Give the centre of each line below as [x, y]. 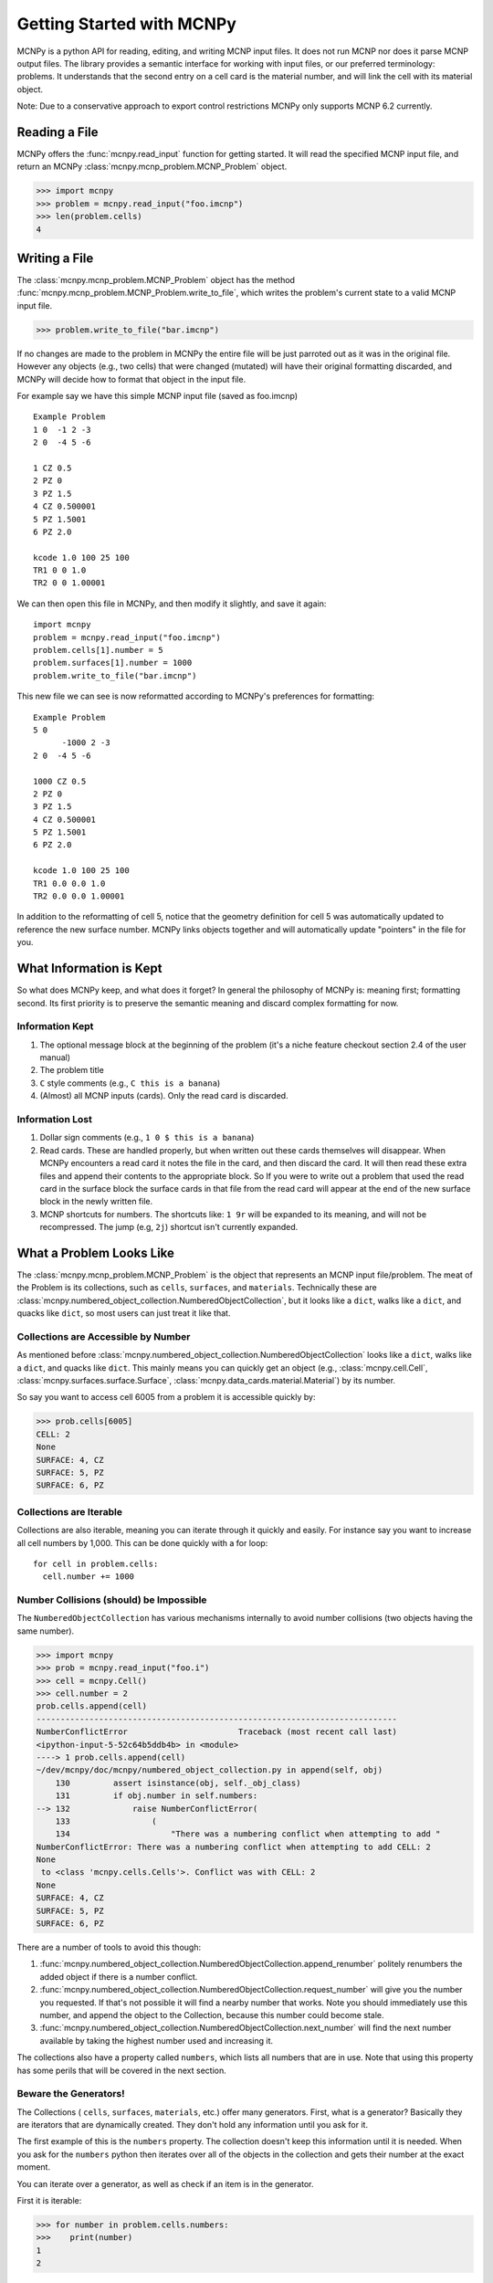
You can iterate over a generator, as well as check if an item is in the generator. [165, 2183]
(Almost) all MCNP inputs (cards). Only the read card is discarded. [164, 1096]
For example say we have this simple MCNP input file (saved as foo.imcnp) [157, 395]
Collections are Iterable [70, 1511]
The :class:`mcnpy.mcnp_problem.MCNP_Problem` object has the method [156, 280]
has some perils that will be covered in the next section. [122, 2070]
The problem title [72, 1070]
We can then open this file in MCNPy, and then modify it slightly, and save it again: [172, 604]
